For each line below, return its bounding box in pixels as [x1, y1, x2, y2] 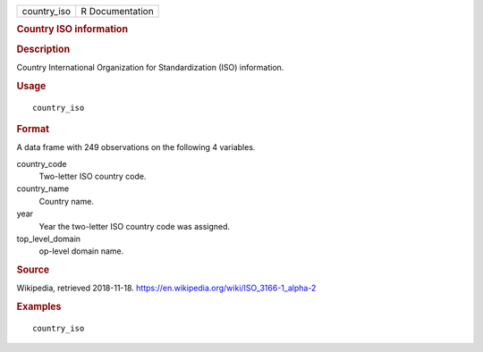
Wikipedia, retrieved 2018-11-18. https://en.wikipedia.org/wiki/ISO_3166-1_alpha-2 [16, 282, 317, 294]
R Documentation [80, 5, 154, 17]
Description [16, 43, 71, 55]
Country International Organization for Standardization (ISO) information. [16, 62, 284, 72]
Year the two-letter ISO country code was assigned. [38, 221, 231, 231]
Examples [16, 300, 62, 313]
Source [16, 264, 50, 276]
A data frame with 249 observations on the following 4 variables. [16, 142, 256, 153]
